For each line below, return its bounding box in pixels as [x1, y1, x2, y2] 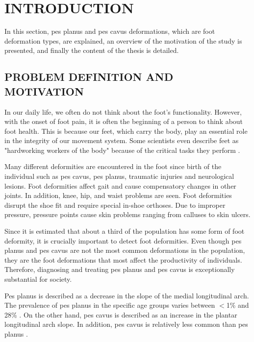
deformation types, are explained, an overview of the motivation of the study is [4, 35, 242, 46]
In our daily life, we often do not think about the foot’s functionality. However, [4, 106, 242, 117]
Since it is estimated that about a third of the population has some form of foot [4, 226, 245, 236]
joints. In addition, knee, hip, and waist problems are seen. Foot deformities [4, 190, 232, 200]
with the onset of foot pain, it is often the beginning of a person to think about [4, 116, 243, 126]
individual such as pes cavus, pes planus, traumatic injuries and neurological [4, 171, 234, 181]
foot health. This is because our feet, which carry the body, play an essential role [4, 125, 248, 136]
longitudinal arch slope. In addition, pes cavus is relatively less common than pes [4, 319, 248, 329]
